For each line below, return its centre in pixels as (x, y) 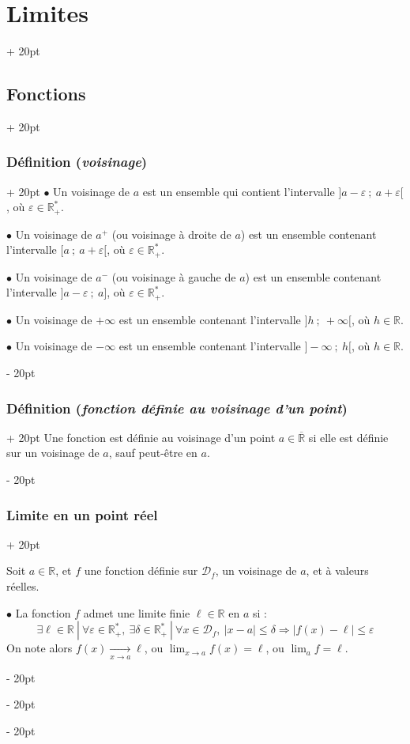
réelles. (23, 586)
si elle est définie (348, 437)
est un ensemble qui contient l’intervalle (239, 191)
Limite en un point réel (82, 514)
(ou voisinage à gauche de (174, 276)
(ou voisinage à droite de (171, 234)
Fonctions (46, 94)
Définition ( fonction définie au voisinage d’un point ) (177, 408)
